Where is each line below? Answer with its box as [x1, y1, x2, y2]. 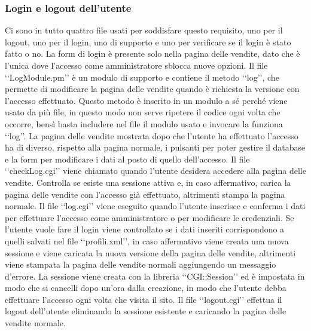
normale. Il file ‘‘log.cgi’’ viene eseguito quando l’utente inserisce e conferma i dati [5, 200, 306, 212]
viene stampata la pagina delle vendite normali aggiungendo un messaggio [5, 258, 276, 271]
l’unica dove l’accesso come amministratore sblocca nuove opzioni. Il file [5, 59, 268, 71]
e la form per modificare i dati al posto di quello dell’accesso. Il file [5, 152, 250, 165]
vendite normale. [5, 317, 66, 329]
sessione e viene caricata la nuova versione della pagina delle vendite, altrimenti [5, 246, 296, 259]
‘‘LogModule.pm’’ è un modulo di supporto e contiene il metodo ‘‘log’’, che [5, 71, 279, 83]
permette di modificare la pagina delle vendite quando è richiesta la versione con [5, 82, 300, 95]
